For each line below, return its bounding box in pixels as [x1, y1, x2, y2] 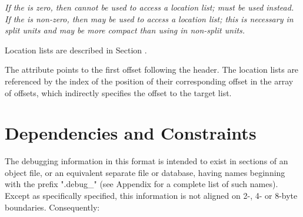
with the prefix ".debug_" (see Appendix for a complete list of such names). [5, 178, 278, 190]
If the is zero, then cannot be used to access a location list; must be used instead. [5, 1, 294, 13]
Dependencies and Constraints [5, 121, 257, 145]
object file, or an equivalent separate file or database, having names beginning [5, 166, 285, 178]
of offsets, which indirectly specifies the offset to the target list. [5, 86, 232, 99]
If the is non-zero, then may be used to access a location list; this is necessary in [5, 12, 294, 25]
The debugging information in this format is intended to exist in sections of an [5, 155, 288, 167]
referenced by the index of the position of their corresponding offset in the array [5, 74, 294, 87]
